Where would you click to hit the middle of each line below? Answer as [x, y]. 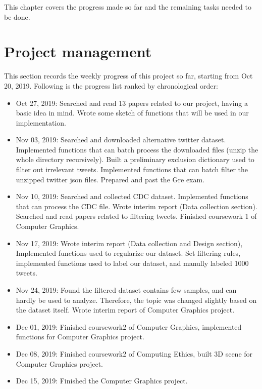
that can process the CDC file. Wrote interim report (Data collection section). [137, 206]
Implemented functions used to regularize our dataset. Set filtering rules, [128, 253]
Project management [78, 51]
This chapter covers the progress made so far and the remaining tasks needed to [128, 7]
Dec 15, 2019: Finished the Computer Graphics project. [102, 381]
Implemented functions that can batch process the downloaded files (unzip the [137, 149]
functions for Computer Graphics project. [80, 337]
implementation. [41, 122]
